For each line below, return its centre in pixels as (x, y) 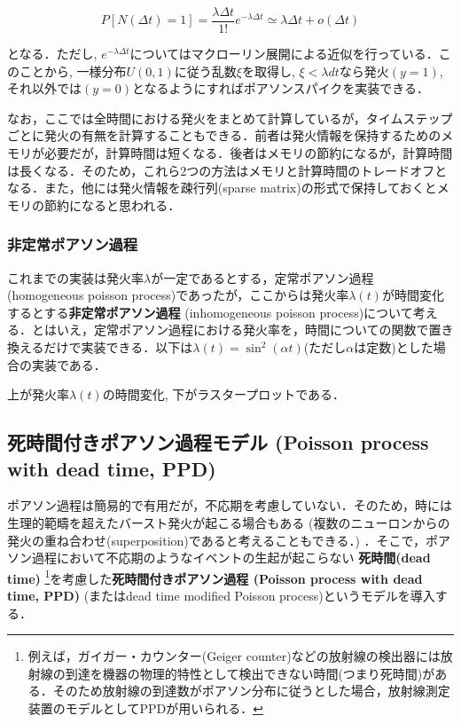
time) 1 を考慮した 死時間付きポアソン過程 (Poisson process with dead (215, 577)
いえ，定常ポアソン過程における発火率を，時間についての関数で (242, 330)
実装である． (69, 364)
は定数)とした (394, 347)
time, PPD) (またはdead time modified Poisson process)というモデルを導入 (221, 595)
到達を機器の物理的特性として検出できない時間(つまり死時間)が (250, 673)
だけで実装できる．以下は (118, 347)
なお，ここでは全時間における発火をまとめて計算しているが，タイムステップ (230, 118)
